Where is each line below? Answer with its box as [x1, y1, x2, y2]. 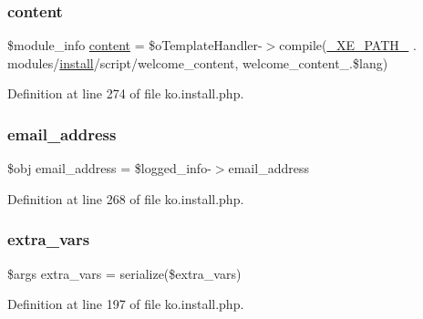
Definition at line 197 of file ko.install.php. [7, 294, 244, 314]
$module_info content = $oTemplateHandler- [7, 36, 263, 55]
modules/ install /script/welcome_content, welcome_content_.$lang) [7, 53, 388, 72]
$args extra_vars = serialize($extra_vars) [7, 263, 242, 283]
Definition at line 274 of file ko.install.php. [7, 84, 244, 103]
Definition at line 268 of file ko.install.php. [7, 189, 244, 208]
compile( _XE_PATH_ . [279, 36, 417, 55]
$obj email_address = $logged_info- [7, 159, 211, 178]
